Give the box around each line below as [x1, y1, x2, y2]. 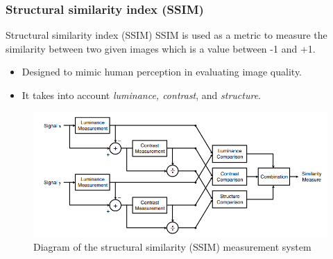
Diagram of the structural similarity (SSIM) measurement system [33, 239, 311, 253]
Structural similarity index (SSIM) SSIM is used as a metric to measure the [6, 28, 327, 42]
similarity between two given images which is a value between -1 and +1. [6, 41, 316, 55]
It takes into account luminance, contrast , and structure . [22, 88, 262, 102]
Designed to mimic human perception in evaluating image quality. [22, 64, 302, 79]
